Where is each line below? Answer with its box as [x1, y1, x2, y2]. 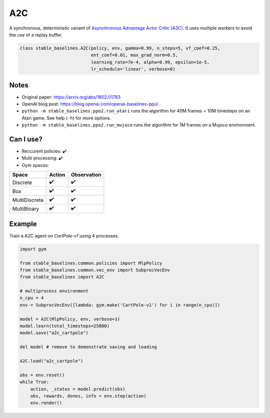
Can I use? [9, 135, 42, 143]
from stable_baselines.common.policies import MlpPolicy [19, 260, 162, 266]
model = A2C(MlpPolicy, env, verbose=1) [19, 316, 120, 322]
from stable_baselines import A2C [19, 274, 104, 280]
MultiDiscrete [12, 196, 44, 203]
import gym [19, 246, 46, 252]
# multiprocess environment [19, 288, 88, 294]
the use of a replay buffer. [9, 31, 62, 37]
